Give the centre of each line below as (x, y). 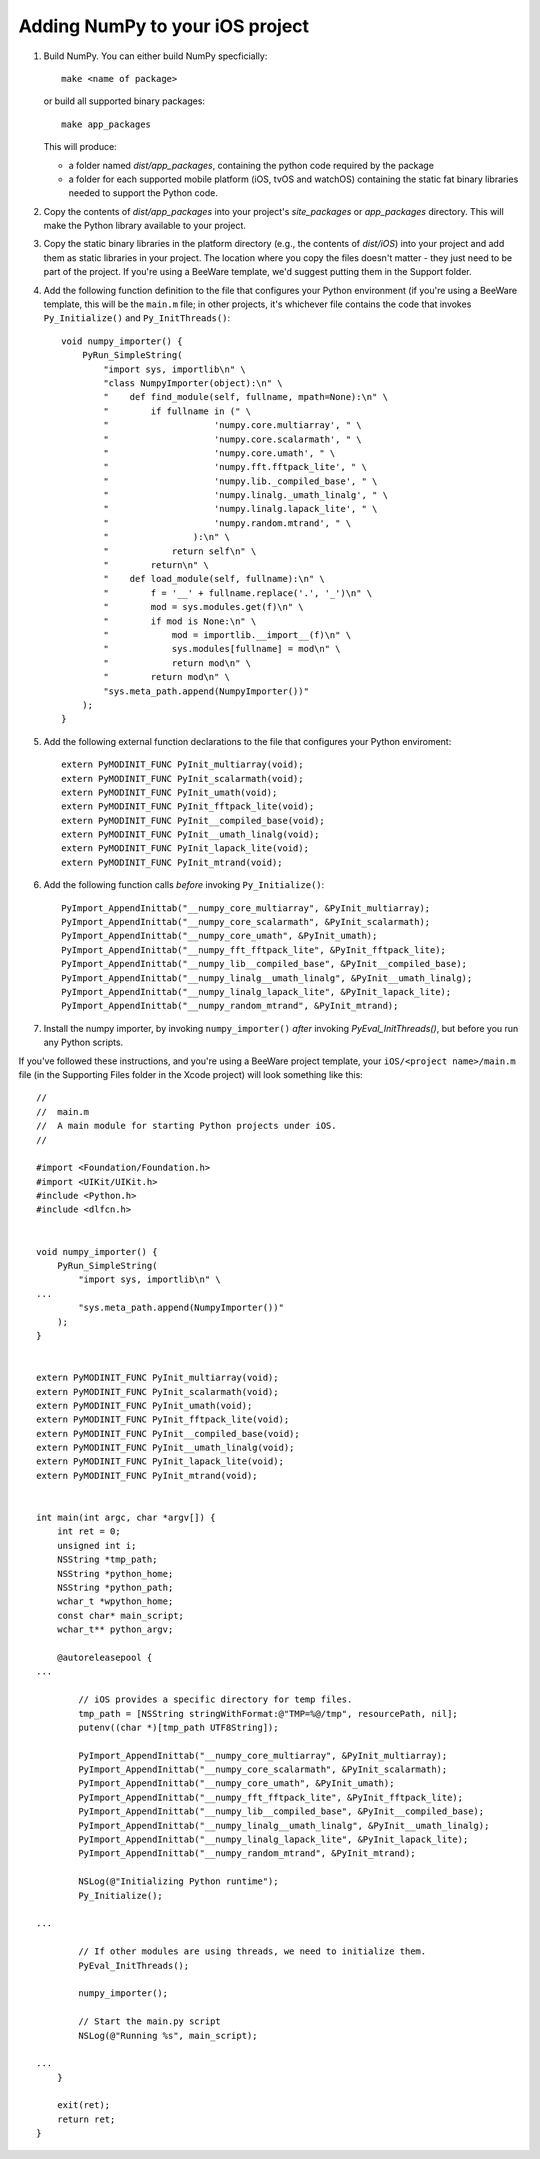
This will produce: (80, 147)
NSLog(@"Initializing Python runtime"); (178, 1881)
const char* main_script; (120, 1615)
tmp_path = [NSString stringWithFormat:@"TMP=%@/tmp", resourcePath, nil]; (268, 1713)
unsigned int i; (96, 1545)
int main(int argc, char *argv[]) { (126, 1518)
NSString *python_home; (115, 1573)
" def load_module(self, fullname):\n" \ (214, 579)
